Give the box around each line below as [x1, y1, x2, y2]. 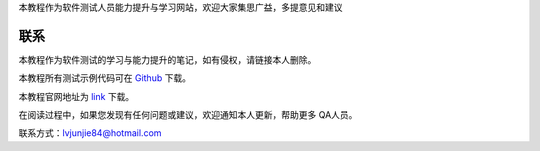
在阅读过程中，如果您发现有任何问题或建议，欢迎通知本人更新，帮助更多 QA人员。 [18, 109, 358, 121]
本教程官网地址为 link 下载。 [18, 90, 135, 102]
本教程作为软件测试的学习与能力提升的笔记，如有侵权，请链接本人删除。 [18, 53, 317, 65]
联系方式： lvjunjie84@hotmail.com [18, 127, 162, 139]
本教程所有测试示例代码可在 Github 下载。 [18, 72, 192, 84]
